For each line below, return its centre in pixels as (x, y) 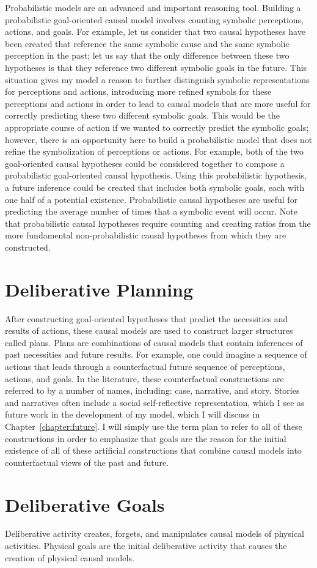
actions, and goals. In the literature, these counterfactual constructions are (144, 378)
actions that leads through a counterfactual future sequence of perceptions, (145, 366)
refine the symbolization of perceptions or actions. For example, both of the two (155, 151)
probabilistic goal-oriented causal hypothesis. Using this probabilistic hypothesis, (156, 175)
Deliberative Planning (99, 289)
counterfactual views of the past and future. (87, 462)
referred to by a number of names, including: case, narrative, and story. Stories (152, 390)
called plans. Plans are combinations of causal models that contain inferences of (154, 342)
